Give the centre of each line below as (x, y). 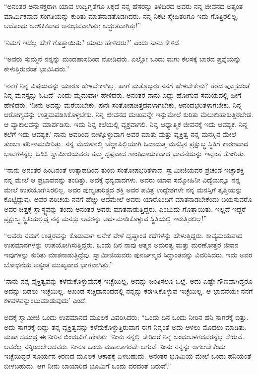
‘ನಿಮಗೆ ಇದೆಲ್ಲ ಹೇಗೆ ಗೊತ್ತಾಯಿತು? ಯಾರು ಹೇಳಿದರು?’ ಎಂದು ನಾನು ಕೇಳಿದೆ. (93, 42)
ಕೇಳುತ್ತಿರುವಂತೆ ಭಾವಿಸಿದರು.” (37, 68)
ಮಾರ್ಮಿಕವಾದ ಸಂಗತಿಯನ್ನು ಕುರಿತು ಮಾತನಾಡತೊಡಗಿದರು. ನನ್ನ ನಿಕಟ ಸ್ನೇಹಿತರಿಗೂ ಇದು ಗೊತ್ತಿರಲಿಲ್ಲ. (122, 16)
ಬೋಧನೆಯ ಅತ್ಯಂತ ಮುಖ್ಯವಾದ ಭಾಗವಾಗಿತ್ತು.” (59, 264)
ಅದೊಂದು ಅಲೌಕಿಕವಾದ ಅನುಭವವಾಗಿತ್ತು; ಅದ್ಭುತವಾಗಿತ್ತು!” (73, 26)
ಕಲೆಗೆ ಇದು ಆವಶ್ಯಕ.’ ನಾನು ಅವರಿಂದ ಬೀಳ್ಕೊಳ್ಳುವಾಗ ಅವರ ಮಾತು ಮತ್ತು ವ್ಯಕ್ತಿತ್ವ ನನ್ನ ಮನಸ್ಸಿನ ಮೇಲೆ (120, 134)
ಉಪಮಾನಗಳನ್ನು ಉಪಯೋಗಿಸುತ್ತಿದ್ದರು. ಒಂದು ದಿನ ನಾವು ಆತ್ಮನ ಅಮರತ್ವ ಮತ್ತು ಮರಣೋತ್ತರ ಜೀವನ (121, 245)
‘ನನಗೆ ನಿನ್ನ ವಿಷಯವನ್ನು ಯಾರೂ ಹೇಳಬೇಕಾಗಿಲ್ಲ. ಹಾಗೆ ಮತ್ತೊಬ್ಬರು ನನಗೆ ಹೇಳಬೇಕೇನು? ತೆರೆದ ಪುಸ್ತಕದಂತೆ (127, 85)
